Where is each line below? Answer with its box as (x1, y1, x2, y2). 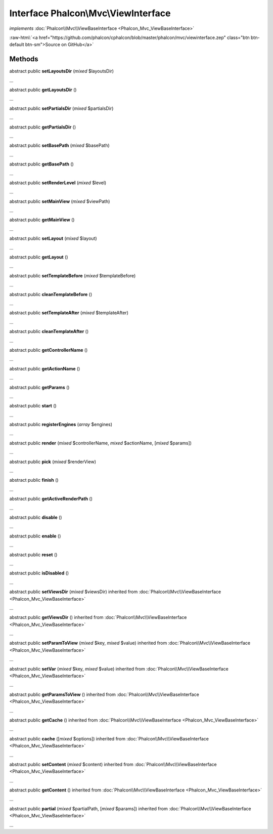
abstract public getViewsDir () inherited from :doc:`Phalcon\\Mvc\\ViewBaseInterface (9, 614, 187, 620)
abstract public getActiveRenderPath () (9, 496, 93, 502)
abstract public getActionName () (9, 365, 80, 371)
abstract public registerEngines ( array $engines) (9, 422, 113, 428)
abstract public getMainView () (9, 217, 75, 223)
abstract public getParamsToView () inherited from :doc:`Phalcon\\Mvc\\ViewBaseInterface (9, 691, 199, 697)
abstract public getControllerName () (9, 347, 88, 353)
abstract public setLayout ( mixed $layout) (9, 235, 97, 241)
